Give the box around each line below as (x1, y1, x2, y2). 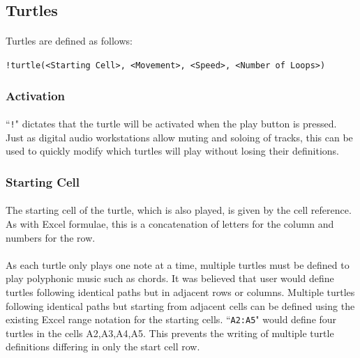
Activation (6, 86, 66, 104)
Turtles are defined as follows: (6, 33, 133, 48)
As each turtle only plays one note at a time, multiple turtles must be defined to (6, 257, 350, 272)
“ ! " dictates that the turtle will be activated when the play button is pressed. (6, 116, 337, 131)
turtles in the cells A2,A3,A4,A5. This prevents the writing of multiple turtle (6, 325, 334, 340)
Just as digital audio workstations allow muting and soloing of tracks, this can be (6, 130, 353, 144)
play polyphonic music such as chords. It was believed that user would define (6, 271, 334, 286)
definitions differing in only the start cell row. (6, 339, 200, 354)
